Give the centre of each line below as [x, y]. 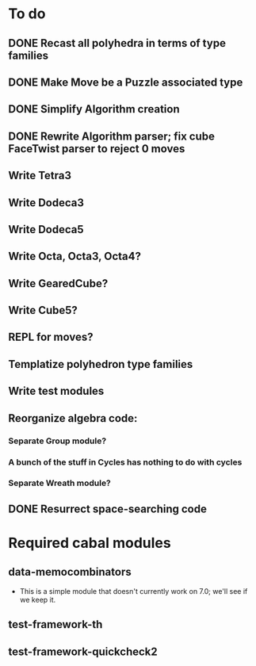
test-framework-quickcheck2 [83, 651]
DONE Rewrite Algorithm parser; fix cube [112, 136]
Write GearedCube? [58, 283]
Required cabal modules [90, 543]
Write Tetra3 [40, 176]
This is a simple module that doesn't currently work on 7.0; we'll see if [134, 591]
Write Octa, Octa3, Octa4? [75, 256]
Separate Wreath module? [59, 483]
